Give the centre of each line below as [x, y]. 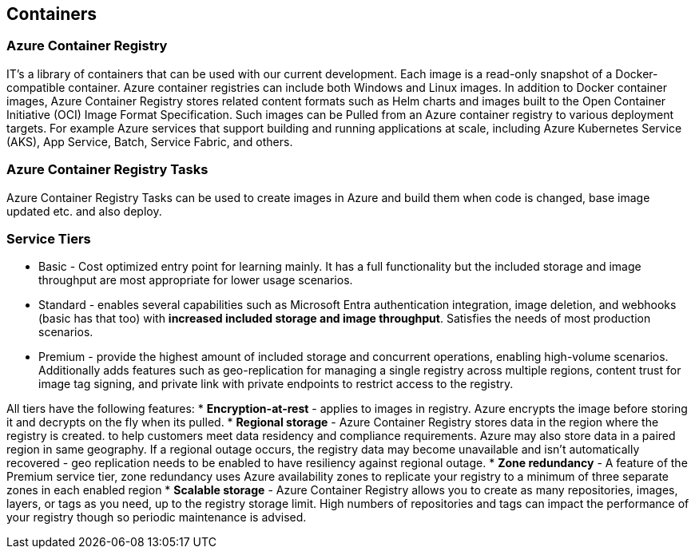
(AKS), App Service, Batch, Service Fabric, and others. [150, 141]
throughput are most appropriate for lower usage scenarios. [196, 280]
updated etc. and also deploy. [84, 211]
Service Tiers [49, 238]
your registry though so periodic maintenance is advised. [157, 517]
